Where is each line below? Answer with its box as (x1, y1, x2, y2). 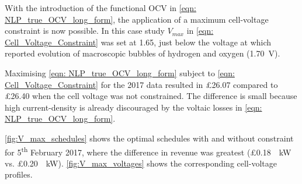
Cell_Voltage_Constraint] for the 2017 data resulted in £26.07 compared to (5, 78, 278, 90)
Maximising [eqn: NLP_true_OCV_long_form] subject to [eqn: (5, 66, 235, 79)
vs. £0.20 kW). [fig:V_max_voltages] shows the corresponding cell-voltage (5, 157, 277, 169)
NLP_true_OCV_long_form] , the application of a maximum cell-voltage (5, 13, 269, 25)
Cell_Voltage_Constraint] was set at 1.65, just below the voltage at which (5, 36, 272, 48)
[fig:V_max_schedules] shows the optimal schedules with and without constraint (5, 132, 294, 144)
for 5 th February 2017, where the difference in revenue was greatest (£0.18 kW (5, 144, 291, 158)
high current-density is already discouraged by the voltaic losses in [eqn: (5, 101, 262, 113)
